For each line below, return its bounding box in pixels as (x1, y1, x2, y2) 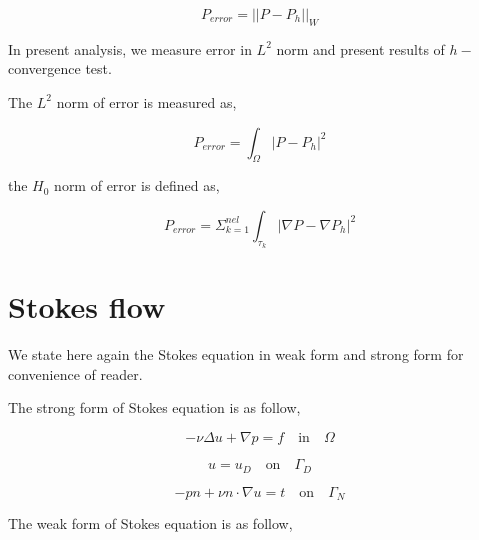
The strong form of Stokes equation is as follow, (8, 397, 301, 418)
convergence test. (8, 58, 112, 79)
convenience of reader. (8, 363, 143, 384)
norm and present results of (276, 38, 445, 59)
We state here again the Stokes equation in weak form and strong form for (8, 344, 464, 365)
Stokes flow (8, 286, 166, 327)
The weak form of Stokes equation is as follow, (8, 512, 293, 533)
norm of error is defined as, (54, 175, 220, 196)
